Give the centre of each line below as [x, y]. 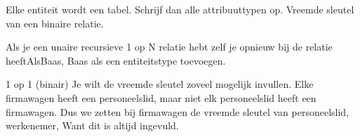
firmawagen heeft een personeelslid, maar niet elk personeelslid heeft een [161, 97]
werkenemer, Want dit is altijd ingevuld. [92, 125]
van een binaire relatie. [55, 23]
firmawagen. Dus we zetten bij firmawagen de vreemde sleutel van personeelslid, [178, 111]
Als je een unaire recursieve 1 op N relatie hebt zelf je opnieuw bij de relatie [169, 47]
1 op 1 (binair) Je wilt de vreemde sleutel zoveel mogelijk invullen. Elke [160, 84]
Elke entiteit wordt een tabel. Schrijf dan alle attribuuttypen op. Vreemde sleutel [180, 9]
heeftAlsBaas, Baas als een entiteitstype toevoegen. [116, 60]
